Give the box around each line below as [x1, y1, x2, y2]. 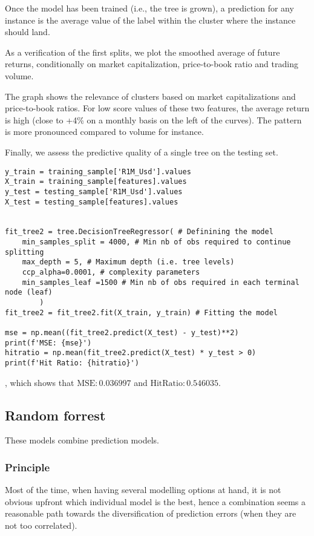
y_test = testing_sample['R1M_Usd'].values [5, 187, 183, 196]
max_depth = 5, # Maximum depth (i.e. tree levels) [22, 258, 235, 267]
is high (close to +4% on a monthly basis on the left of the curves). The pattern [5, 113, 302, 126]
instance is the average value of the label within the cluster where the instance [5, 13, 296, 26]
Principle [5, 459, 50, 474]
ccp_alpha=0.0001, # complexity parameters [22, 268, 200, 277]
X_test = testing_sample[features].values [5, 197, 178, 206]
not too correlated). [5, 519, 77, 532]
